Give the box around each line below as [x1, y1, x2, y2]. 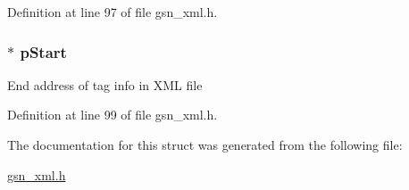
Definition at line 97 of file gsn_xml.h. [7, 3, 218, 21]
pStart [20, 40, 67, 62]
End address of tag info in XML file [7, 75, 203, 94]
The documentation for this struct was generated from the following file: [7, 136, 403, 153]
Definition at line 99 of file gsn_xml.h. [7, 105, 218, 124]
